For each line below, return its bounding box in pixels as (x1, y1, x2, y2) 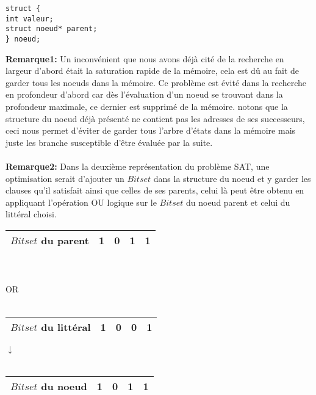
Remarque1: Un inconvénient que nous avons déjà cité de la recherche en (5, 52, 284, 65)
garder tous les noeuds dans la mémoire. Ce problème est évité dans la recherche (5, 76, 306, 89)
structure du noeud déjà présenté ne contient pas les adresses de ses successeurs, (5, 112, 305, 125)
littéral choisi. (5, 208, 57, 220)
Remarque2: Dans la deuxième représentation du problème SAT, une (5, 159, 270, 172)
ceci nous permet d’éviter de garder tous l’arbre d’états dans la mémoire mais (5, 124, 296, 137)
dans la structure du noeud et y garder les (153, 172, 311, 184)
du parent (41, 233, 89, 247)
